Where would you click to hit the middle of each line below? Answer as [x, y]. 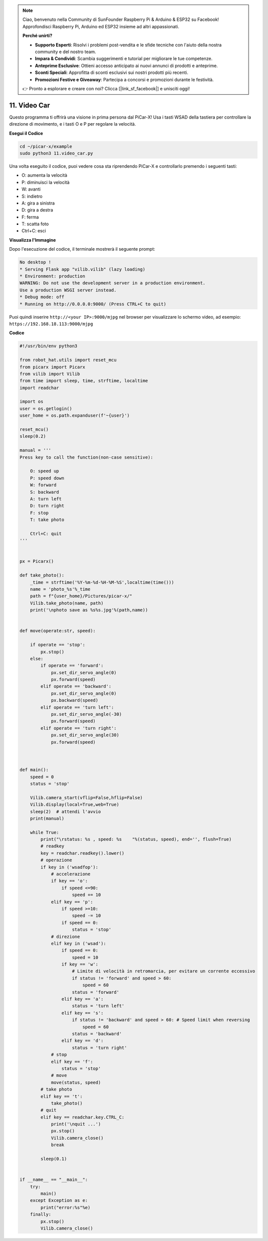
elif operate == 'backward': [76, 687]
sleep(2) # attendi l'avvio [66, 811]
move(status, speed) [76, 1082]
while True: [45, 832]
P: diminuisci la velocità [45, 182]
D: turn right [47, 506]
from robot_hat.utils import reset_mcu [68, 360]
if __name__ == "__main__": [54, 1180]
